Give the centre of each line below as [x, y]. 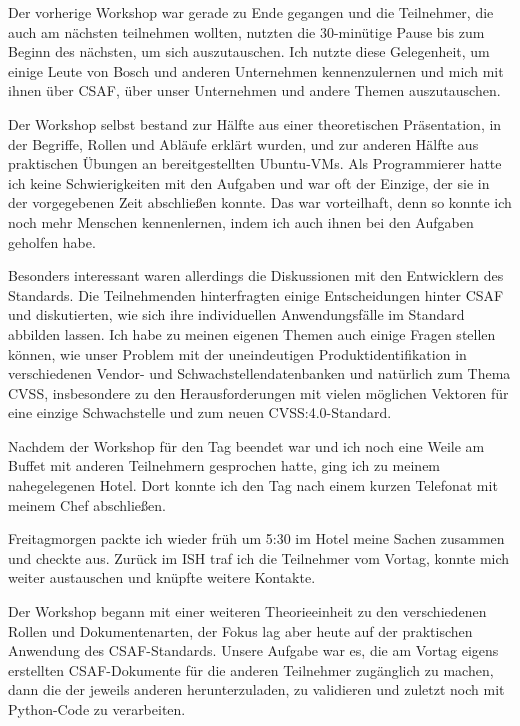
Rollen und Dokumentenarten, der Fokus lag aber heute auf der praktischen [240, 630]
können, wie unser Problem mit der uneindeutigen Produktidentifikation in [237, 353]
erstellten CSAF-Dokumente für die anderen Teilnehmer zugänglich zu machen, [251, 669]
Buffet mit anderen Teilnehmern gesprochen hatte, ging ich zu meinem [224, 465]
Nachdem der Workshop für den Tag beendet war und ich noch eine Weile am [246, 445]
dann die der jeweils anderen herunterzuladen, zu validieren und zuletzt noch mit [256, 689]
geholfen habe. [52, 241]
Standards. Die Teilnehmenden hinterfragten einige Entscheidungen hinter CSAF [256, 294]
